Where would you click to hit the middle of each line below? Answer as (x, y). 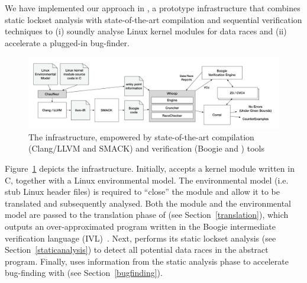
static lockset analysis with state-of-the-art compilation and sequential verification (153, 19)
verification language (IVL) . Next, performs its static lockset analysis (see (140, 238)
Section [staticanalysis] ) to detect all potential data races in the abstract (137, 250)
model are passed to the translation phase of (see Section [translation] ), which (147, 215)
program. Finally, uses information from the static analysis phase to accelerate (147, 261)
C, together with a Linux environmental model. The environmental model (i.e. (147, 180)
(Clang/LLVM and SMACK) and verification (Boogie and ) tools (146, 148)
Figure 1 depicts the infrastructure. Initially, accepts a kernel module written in (150, 168)
